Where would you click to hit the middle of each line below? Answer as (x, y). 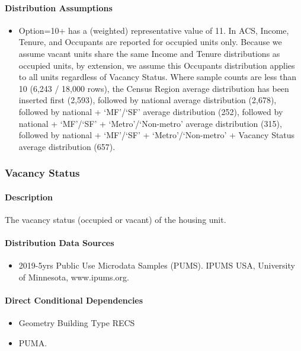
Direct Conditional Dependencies (74, 300)
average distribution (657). (67, 146)
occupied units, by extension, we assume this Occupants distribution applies (157, 65)
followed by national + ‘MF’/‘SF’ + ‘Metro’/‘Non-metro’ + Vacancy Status (157, 135)
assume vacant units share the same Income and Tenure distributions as (149, 53)
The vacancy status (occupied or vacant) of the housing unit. (116, 219)
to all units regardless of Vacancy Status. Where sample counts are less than (157, 77)
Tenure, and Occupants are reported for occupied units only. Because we (150, 42)
